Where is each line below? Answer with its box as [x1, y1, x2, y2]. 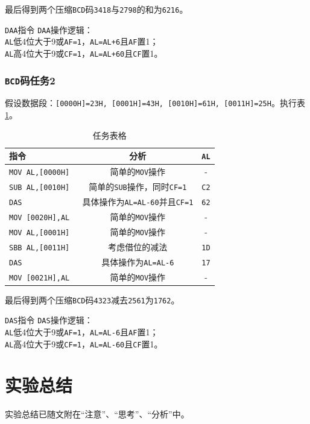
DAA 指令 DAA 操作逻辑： [5, 23, 93, 36]
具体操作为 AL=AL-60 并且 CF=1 [82, 195, 194, 207]
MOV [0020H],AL [9, 213, 70, 222]
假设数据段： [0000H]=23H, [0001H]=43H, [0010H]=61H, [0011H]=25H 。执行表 [5, 97, 305, 109]
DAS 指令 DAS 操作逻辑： [5, 314, 93, 326]
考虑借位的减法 [108, 240, 168, 253]
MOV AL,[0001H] [9, 228, 70, 237]
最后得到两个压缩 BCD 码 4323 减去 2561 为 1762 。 [5, 293, 180, 306]
